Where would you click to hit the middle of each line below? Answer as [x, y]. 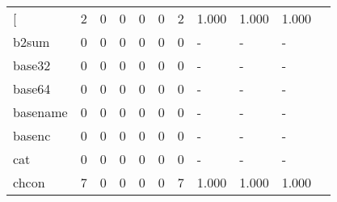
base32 [32, 65]
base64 [32, 88]
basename [40, 112]
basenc [32, 135]
